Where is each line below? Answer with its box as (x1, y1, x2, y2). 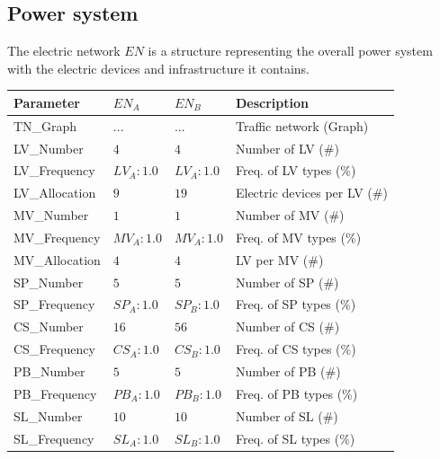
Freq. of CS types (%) (235, 340, 356, 358)
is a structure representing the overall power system (148, 41, 433, 60)
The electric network (7, 41, 121, 60)
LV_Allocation (13, 183, 96, 202)
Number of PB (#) (235, 362, 341, 381)
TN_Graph (13, 116, 77, 135)
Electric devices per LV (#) (235, 183, 388, 202)
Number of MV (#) (235, 206, 345, 225)
